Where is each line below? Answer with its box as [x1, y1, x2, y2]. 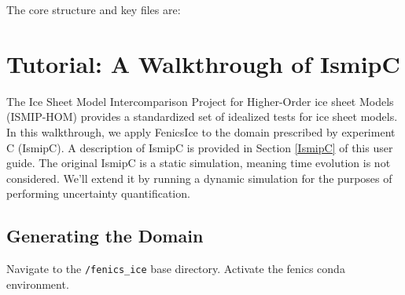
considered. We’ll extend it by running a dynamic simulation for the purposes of [6, 169, 392, 186]
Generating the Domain [6, 224, 204, 248]
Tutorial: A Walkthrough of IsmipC [6, 47, 400, 79]
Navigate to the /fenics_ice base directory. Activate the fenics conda [6, 260, 345, 277]
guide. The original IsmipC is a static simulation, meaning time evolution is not [6, 155, 391, 171]
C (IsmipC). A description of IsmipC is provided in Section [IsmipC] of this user [6, 139, 393, 155]
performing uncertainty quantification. [6, 185, 190, 202]
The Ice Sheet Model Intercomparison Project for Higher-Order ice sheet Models [6, 93, 394, 109]
